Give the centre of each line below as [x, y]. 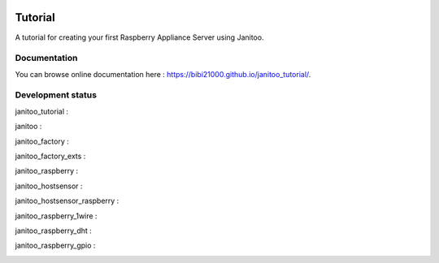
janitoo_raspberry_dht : [54, 231]
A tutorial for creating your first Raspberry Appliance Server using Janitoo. [139, 37]
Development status [56, 95]
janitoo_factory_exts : [50, 156]
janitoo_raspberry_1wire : [56, 216]
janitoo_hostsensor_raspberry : [67, 201]
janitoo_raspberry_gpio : [55, 246]
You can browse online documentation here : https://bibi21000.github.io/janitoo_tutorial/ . [163, 74]
